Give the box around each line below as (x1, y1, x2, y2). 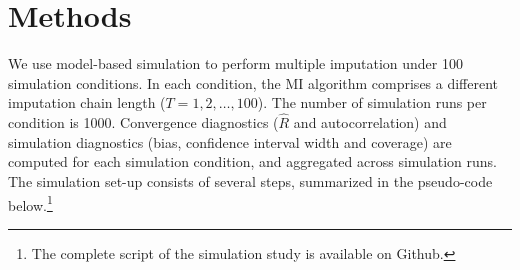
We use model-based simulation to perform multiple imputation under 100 (8, 53, 463, 74)
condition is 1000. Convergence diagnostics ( (8, 112, 279, 133)
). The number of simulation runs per (257, 92, 487, 113)
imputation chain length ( (8, 92, 166, 113)
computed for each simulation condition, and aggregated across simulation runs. (8, 151, 498, 172)
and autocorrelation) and (293, 112, 447, 133)
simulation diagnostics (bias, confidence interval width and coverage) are (8, 131, 452, 152)
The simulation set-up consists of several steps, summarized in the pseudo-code (8, 170, 493, 191)
